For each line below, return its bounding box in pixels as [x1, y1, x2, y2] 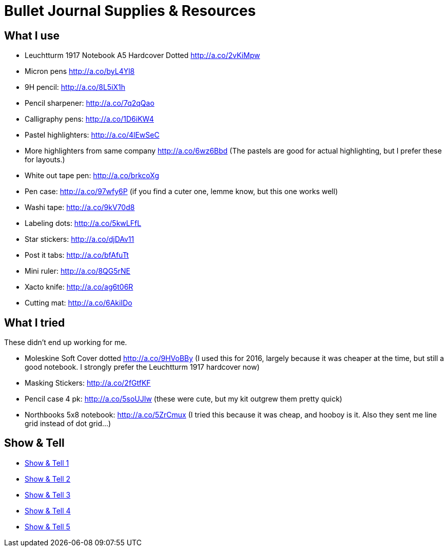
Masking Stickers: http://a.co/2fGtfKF [25, 378, 151, 388]
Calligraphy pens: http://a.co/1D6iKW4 [25, 115, 154, 124]
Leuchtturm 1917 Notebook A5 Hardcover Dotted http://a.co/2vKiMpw [25, 51, 260, 60]
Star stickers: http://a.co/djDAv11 [25, 235, 134, 244]
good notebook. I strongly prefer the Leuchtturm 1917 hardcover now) [25, 363, 260, 372]
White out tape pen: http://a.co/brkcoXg [25, 171, 159, 180]
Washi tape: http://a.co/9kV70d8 [25, 203, 135, 212]
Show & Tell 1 [25, 458, 69, 467]
